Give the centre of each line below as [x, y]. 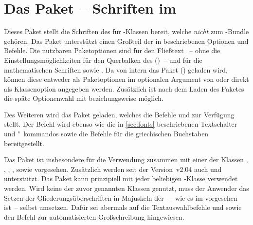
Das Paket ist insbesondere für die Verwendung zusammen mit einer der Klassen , [126, 159]
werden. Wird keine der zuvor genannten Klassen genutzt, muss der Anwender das [126, 188]
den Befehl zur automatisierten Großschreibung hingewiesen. [94, 216]
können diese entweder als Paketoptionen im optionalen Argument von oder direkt [126, 79]
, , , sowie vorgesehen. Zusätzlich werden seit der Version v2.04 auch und [113, 169]
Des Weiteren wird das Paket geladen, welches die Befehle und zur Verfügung [119, 114]
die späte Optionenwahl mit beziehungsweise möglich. [84, 98]
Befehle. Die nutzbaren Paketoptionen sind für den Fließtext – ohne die [112, 50]
